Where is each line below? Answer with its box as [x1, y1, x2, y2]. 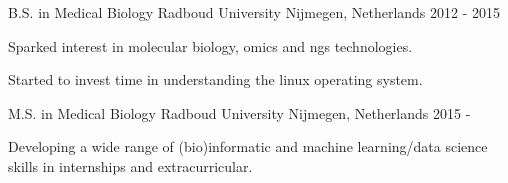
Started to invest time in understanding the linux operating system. [8, 69, 423, 90]
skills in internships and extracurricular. [8, 155, 253, 176]
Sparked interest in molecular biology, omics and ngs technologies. [8, 35, 413, 56]
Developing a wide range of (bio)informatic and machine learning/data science [8, 136, 488, 157]
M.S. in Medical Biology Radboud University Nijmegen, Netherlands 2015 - [8, 102, 471, 123]
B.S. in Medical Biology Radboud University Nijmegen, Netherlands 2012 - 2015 [8, 2, 501, 22]
